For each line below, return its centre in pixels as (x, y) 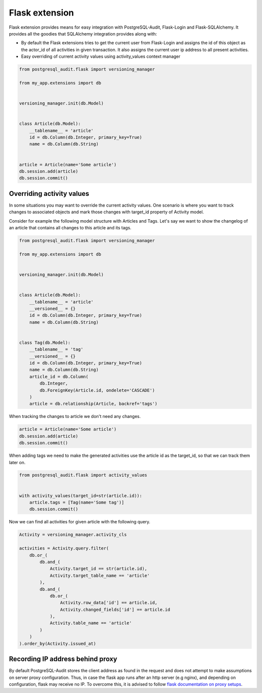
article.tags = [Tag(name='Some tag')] (77, 502)
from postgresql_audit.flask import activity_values (83, 475)
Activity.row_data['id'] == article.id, (109, 603)
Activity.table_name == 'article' (91, 623)
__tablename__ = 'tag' (56, 349)
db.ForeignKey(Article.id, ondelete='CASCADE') (97, 390)
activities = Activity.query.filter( (64, 548)
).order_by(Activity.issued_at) (58, 643)
